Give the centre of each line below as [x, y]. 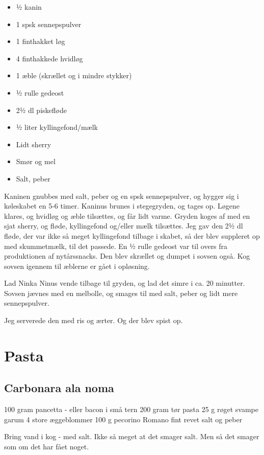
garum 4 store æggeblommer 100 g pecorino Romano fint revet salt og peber [123, 419]
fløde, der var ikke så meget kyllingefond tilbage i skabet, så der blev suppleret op [132, 235]
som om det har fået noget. [47, 447]
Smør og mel [36, 161]
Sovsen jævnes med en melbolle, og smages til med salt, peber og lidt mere [121, 293]
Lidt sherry [34, 144]
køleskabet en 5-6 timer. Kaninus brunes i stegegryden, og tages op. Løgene [122, 206]
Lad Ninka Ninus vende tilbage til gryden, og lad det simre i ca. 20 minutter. [125, 283]
